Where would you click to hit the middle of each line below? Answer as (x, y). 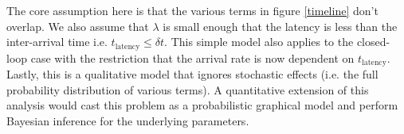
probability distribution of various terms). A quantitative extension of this (188, 89)
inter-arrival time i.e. (57, 42)
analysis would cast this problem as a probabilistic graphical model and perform (202, 105)
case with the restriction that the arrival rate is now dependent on (192, 57)
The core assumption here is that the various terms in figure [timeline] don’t (192, 10)
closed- (373, 42)
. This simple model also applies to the (259, 42)
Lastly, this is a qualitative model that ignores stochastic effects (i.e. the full (192, 74)
